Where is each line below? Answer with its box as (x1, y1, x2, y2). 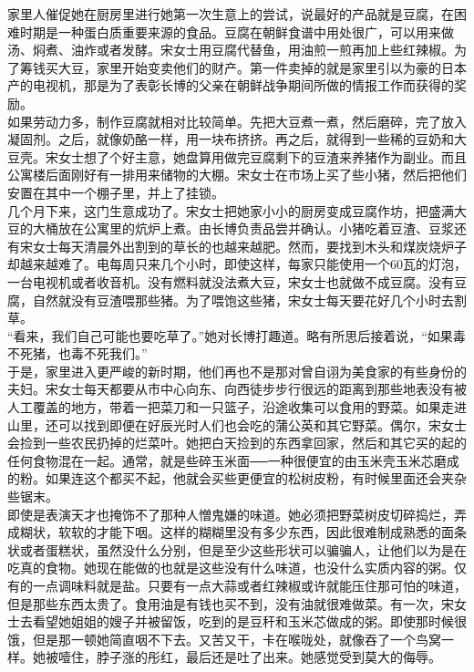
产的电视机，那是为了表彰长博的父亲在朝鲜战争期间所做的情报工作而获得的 (7, 76, 454, 95)
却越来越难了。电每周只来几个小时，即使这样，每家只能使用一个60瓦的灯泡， (7, 254, 467, 274)
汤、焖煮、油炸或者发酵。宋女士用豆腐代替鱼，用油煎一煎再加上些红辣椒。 (7, 40, 454, 59)
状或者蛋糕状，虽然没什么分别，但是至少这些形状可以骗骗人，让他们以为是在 (7, 540, 467, 559)
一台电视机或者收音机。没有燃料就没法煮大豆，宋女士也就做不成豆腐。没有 (7, 272, 454, 291)
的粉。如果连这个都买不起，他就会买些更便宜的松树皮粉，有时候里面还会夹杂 (7, 469, 467, 488)
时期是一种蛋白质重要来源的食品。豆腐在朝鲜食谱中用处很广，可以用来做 (19, 22, 454, 41)
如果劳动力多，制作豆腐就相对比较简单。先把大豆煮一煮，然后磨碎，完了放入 (7, 111, 467, 130)
